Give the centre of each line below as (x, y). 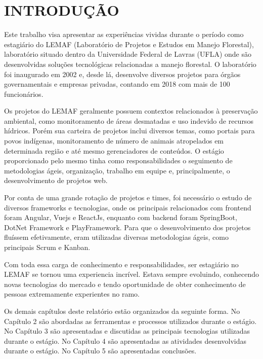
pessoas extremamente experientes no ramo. (72, 294)
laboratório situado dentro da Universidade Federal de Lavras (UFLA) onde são (128, 54)
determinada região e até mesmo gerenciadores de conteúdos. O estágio (114, 150)
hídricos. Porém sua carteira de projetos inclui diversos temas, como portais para (129, 131)
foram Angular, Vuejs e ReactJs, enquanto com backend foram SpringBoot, (121, 217)
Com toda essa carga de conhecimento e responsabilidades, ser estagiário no (121, 264)
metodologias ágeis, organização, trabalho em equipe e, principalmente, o (117, 170)
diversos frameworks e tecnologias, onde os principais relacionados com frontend (128, 207)
